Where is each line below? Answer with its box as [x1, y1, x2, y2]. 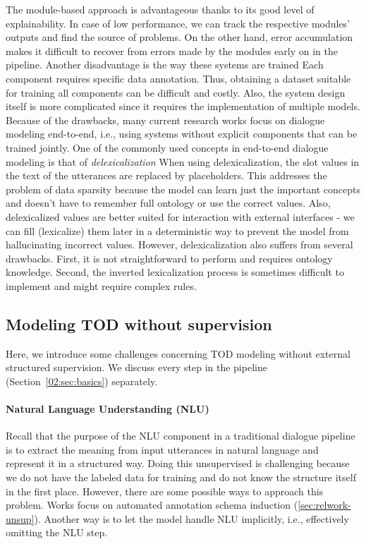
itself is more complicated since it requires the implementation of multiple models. [6, 99, 360, 114]
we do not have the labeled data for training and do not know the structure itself [6, 470, 356, 485]
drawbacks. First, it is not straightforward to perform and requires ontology [6, 250, 333, 265]
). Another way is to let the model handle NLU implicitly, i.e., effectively [34, 511, 349, 526]
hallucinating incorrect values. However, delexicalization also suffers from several [6, 237, 353, 252]
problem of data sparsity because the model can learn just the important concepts [6, 181, 360, 196]
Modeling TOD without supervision [6, 313, 272, 334]
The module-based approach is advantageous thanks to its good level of [6, 2, 315, 16]
